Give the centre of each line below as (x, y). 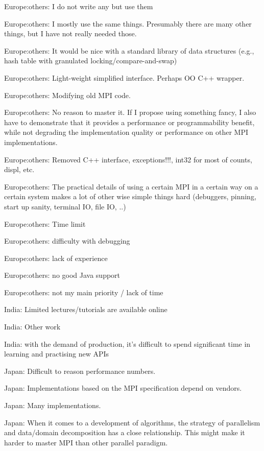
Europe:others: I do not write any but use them (79, 6)
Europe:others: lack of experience (56, 258)
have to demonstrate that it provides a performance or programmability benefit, (129, 122)
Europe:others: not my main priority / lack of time (84, 292)
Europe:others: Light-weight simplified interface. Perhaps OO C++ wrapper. (124, 77)
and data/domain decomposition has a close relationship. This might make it (125, 432)
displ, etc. (19, 169)
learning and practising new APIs (57, 354)
